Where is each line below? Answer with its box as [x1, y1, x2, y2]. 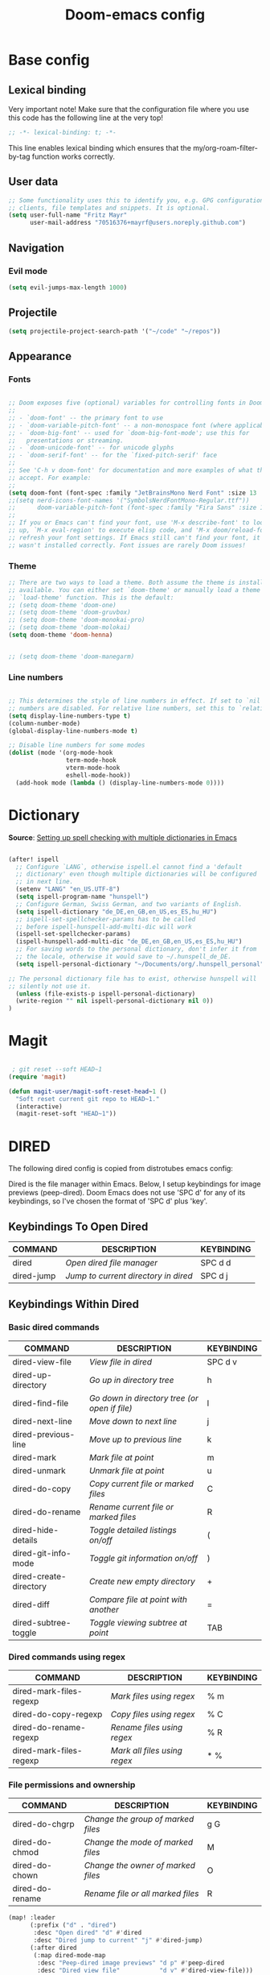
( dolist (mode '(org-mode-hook [8, 749, 113, 757]
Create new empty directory [88, 1575, 195, 1587]
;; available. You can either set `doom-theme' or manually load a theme [8, 586, 261, 594]
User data [8, 175, 59, 188]
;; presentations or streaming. [8, 437, 125, 445]
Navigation [8, 241, 64, 255]
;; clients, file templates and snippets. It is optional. [8, 204, 211, 212]
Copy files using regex [110, 1709, 195, 1720]
